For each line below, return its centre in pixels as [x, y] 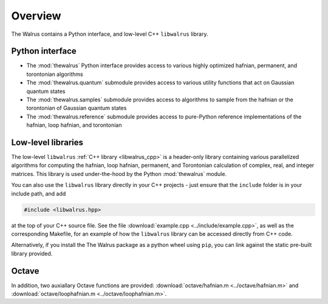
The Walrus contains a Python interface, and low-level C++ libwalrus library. [110, 34]
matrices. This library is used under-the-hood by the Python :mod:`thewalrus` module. [119, 174]
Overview [36, 16]
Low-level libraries [47, 142]
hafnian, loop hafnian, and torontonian [74, 125]
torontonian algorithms [55, 74]
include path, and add [39, 194]
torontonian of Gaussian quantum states [77, 108]
